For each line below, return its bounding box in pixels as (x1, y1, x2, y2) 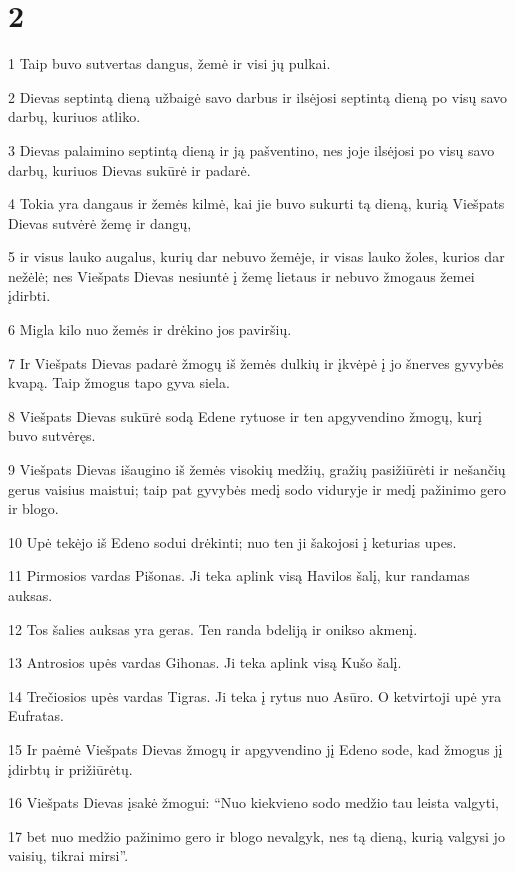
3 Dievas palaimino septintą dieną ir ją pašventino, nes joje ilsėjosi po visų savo (8, 139, 495, 160)
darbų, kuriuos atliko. (8, 106, 141, 127)
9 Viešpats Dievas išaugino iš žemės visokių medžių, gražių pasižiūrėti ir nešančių (8, 459, 506, 480)
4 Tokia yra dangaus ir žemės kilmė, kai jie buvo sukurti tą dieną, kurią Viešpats (8, 193, 505, 214)
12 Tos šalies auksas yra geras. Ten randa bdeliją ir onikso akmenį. (8, 618, 418, 639)
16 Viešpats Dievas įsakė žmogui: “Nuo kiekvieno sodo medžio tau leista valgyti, (8, 792, 499, 813)
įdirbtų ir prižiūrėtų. (8, 758, 133, 779)
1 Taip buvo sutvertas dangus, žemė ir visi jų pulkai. (8, 53, 331, 74)
